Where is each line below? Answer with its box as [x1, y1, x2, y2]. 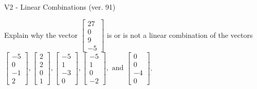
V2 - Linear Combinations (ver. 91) [4, 2, 116, 12]
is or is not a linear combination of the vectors [107, 29, 253, 40]
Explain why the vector [4, 29, 78, 40]
